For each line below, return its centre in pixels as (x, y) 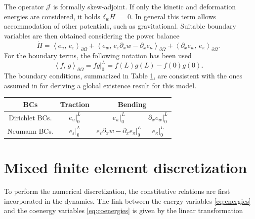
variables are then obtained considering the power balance (92, 35)
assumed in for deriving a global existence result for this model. (100, 85)
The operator (24, 6)
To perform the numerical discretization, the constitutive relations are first (117, 191)
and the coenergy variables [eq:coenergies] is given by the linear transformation (124, 210)
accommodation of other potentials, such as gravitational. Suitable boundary (120, 26)
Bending (132, 104)
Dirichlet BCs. (30, 117)
